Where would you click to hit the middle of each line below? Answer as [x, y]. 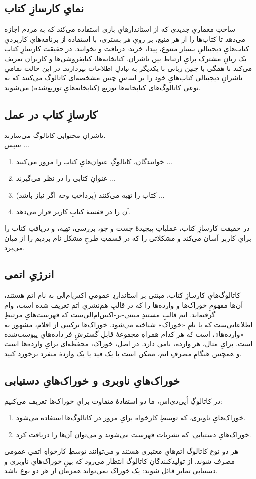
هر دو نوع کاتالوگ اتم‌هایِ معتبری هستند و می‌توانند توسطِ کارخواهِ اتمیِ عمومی [122, 451]
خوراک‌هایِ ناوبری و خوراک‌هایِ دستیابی [92, 380]
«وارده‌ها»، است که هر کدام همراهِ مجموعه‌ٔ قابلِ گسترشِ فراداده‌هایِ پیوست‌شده [124, 334]
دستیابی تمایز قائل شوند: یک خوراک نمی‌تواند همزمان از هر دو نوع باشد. [111, 470]
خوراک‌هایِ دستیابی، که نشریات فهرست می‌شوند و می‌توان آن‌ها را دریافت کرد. [133, 434]
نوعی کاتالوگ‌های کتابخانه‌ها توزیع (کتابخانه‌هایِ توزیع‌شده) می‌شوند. [103, 87]
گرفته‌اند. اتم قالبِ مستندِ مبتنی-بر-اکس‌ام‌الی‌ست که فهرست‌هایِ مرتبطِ [110, 314]
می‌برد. [15, 247]
